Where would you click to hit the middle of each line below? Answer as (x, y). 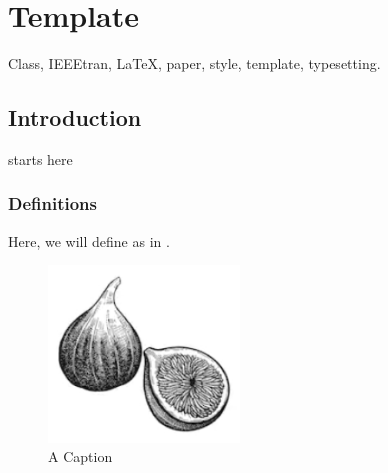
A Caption (80, 456)
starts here (40, 158)
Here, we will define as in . (89, 240)
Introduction (75, 117)
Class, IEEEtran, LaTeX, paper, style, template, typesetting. (194, 63)
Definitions (52, 203)
